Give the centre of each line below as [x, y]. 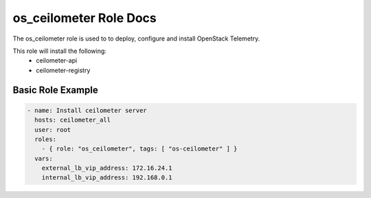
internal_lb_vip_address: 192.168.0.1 [107, 178]
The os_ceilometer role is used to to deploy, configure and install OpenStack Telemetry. [136, 38]
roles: [46, 139]
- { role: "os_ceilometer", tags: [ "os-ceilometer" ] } [139, 149]
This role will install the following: [59, 51]
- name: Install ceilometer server [87, 110]
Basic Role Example [56, 90]
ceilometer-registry [63, 70]
